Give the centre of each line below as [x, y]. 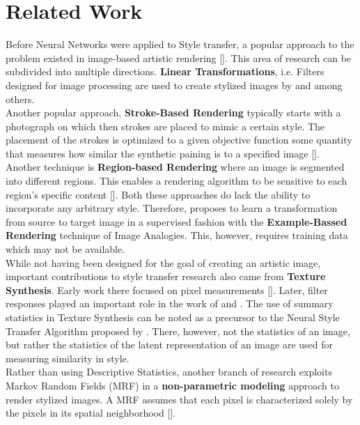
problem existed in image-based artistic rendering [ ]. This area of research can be [179, 57]
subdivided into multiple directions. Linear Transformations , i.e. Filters [165, 71]
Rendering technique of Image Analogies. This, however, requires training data [177, 235]
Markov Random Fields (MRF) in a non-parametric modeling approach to [172, 385]
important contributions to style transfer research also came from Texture [166, 276]
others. [20, 99]
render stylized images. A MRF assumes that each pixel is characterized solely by [179, 399]
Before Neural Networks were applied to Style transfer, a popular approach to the [180, 44]
